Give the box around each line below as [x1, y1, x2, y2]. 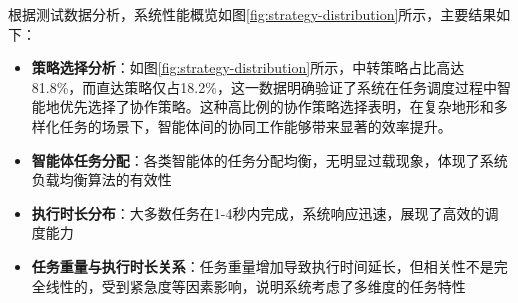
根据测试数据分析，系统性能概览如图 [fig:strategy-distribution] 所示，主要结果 [8, 4, 497, 24]
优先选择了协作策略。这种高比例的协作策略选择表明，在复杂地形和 [59, 96, 494, 117]
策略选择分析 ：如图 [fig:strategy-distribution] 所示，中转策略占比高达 [31, 57, 465, 78]
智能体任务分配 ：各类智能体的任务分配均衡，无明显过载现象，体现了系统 [31, 149, 508, 170]
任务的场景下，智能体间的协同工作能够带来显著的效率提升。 [59, 115, 452, 136]
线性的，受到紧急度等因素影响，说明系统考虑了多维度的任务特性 [45, 275, 466, 296]
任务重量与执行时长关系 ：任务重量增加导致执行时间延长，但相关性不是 [31, 255, 494, 276]
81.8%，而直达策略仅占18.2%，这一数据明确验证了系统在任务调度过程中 [31, 76, 497, 97]
